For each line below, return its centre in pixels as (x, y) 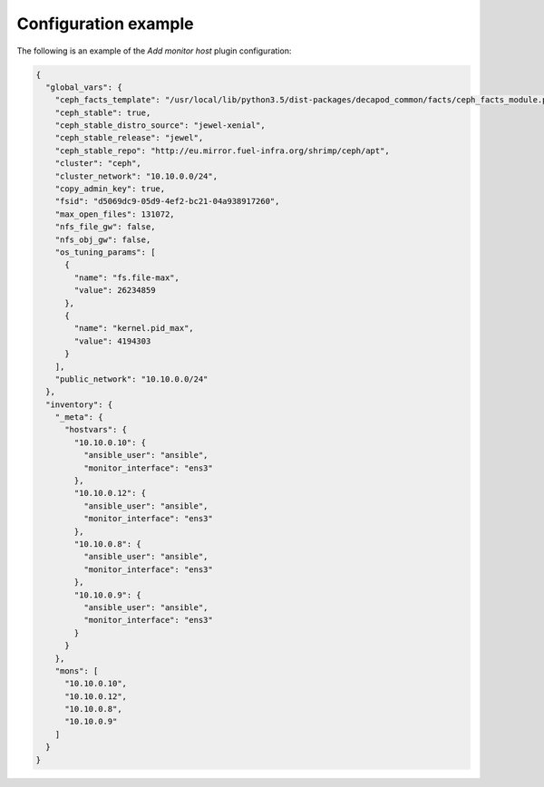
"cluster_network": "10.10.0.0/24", (136, 176)
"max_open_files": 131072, (115, 214)
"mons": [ (77, 670)
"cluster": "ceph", (98, 164)
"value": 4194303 (112, 341)
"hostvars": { (96, 430)
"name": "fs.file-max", (127, 277)
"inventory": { (79, 404)
